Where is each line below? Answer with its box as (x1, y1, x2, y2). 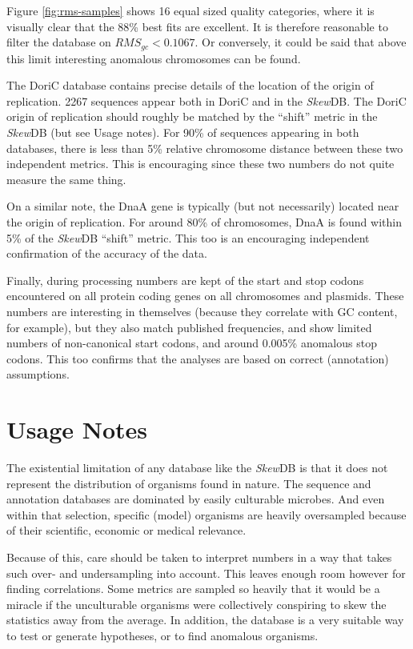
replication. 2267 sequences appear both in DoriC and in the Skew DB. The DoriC (6, 92, 407, 109)
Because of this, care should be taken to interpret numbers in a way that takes (6, 549, 392, 566)
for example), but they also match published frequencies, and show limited (6, 318, 372, 335)
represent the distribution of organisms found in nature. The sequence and (6, 475, 371, 491)
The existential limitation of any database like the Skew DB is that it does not (6, 459, 388, 476)
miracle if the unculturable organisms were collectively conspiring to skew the (6, 595, 387, 612)
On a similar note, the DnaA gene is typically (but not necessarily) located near (6, 198, 399, 214)
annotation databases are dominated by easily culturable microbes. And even (6, 491, 385, 507)
